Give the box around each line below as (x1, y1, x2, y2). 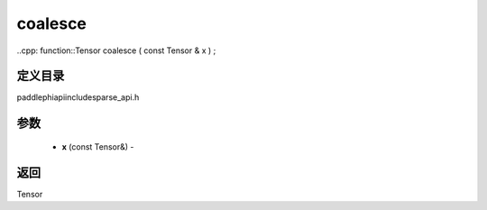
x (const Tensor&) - (61, 141, 134, 152)
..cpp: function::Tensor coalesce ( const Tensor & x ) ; (16, 45, 216, 56)
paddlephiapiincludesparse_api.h (16, 92, 140, 103)
